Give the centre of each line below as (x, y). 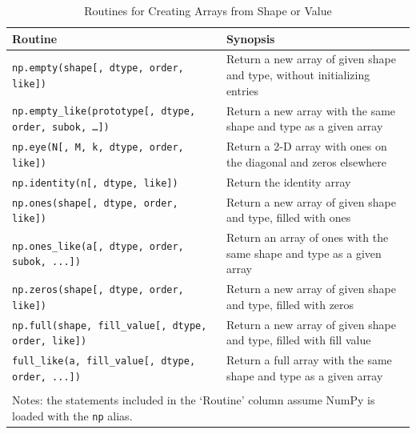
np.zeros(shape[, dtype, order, (98, 290)
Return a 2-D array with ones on (306, 146)
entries (242, 90)
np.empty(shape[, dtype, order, (98, 68)
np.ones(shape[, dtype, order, (95, 203)
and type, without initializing (298, 75)
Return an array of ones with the (307, 237)
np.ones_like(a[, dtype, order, (98, 246)
